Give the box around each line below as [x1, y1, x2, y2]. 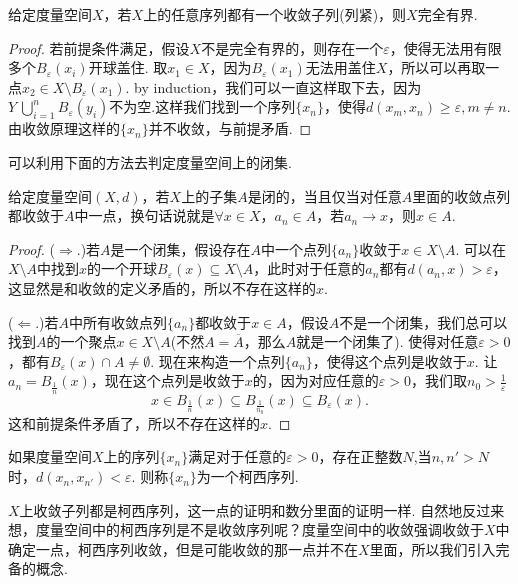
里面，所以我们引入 [369, 538, 496, 559]
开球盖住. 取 [88, 57, 168, 78]
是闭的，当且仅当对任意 [247, 185, 402, 206]
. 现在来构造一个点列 [150, 350, 285, 371]
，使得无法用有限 [389, 37, 502, 58]
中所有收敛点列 [69, 311, 168, 332]
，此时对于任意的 [253, 258, 366, 279]
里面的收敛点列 [412, 185, 511, 206]
